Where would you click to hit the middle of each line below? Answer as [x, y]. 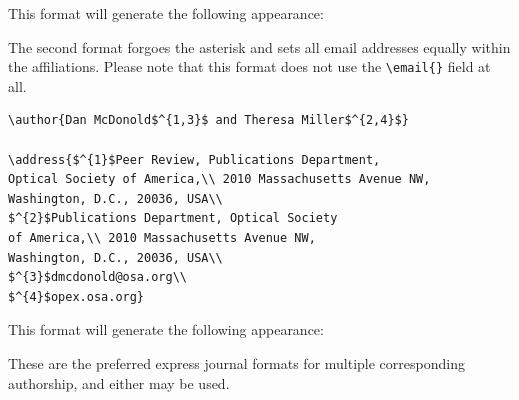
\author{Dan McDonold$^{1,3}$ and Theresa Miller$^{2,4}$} [208, 120]
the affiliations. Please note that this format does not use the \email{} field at [249, 66]
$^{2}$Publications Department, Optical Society [173, 218]
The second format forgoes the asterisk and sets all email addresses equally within [259, 46]
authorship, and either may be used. [119, 382]
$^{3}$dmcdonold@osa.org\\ [97, 277]
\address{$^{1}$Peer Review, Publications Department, [194, 159]
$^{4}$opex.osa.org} [76, 296]
